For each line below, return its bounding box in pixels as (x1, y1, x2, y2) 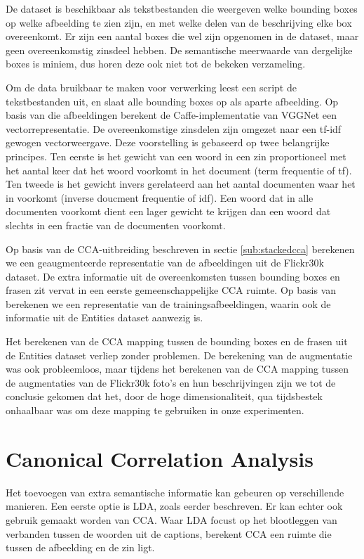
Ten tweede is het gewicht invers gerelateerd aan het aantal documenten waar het (6, 176, 356, 191)
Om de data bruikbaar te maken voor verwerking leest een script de (6, 79, 297, 94)
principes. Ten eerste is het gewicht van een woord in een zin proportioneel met (6, 148, 346, 163)
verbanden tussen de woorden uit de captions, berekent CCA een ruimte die (6, 526, 332, 541)
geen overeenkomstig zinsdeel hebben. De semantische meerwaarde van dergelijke (6, 42, 353, 57)
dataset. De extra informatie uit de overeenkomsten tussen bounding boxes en (6, 269, 340, 283)
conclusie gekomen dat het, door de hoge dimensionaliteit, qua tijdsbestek (6, 389, 323, 404)
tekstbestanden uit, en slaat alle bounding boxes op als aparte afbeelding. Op (6, 94, 339, 108)
